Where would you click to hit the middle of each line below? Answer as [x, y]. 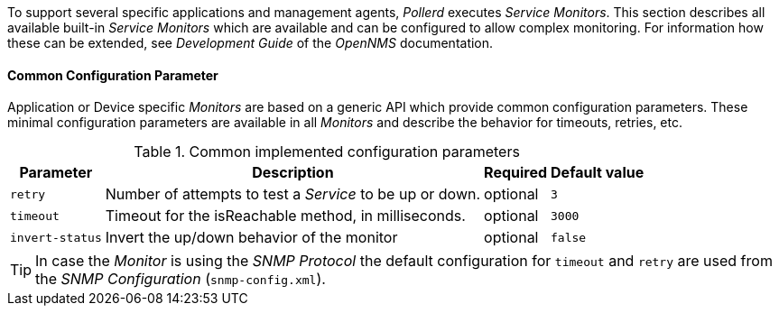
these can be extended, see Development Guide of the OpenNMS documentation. [250, 43]
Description [293, 173]
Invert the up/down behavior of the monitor [251, 238]
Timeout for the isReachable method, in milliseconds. [285, 216]
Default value [598, 173]
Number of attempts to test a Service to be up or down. [293, 194]
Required [516, 173]
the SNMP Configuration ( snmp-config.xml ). [181, 279]
